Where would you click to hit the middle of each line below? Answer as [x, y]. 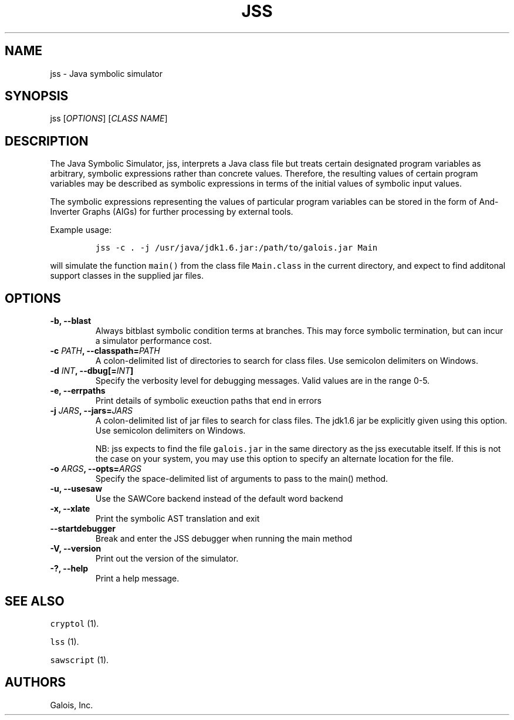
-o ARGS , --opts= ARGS [96, 469]
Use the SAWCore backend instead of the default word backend [219, 499]
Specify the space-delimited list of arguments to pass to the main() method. [242, 479]
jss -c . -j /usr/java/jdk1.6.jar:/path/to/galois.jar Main [236, 248]
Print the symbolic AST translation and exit [177, 519]
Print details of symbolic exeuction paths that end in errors [208, 401]
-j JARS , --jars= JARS [92, 411]
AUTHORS [35, 682]
